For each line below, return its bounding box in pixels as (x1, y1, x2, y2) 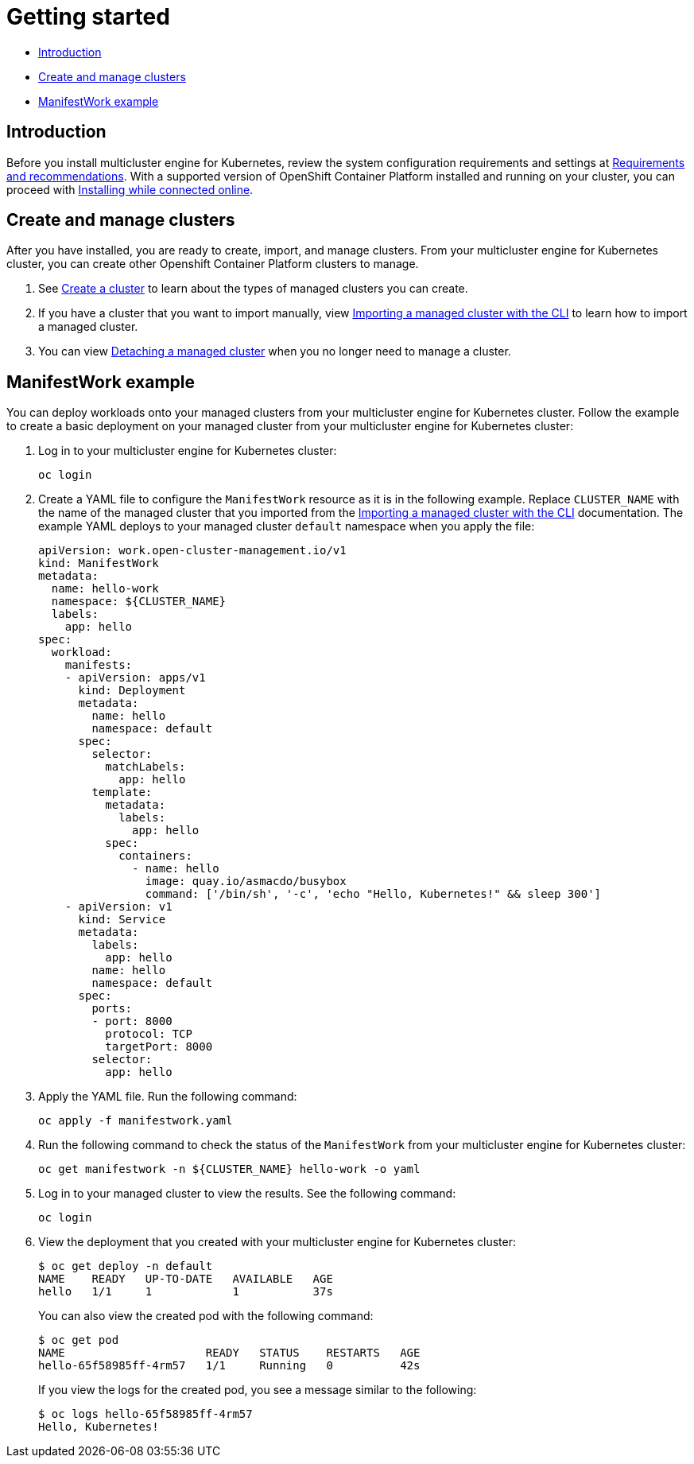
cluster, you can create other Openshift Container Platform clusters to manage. (6, 257, 419, 271)
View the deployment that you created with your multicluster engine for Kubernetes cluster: (38, 1235, 516, 1249)
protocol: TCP (105, 1027, 192, 1041)
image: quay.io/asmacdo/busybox (145, 875, 347, 888)
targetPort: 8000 (105, 1040, 213, 1054)
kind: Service (78, 913, 166, 926)
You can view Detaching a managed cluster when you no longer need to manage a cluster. (38, 344, 511, 359)
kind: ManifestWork (38, 557, 159, 570)
